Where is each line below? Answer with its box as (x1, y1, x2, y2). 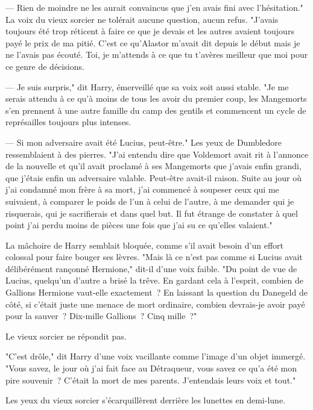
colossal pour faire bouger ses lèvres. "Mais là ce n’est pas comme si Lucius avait (5, 250, 303, 263)
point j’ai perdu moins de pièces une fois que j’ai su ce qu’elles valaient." (5, 219, 273, 231)
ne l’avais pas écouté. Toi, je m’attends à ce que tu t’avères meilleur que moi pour (5, 48, 308, 61)
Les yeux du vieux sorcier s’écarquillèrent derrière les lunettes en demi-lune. (5, 394, 285, 406)
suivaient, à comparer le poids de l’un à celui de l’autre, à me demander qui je (5, 194, 294, 207)
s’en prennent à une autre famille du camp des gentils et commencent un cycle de (5, 104, 306, 116)
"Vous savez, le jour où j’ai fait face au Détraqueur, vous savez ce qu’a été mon (5, 362, 297, 374)
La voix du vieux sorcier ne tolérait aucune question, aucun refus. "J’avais (5, 13, 279, 25)
